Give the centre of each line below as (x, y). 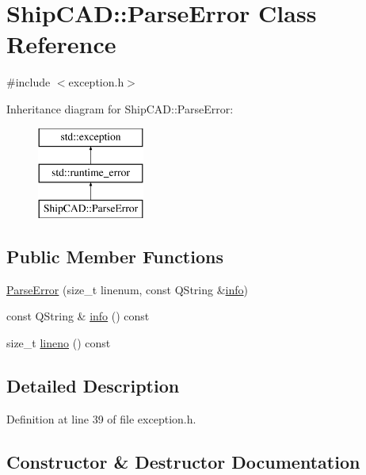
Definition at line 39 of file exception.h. (101, 418)
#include (29, 82)
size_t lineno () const (59, 342)
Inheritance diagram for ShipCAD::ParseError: (120, 108)
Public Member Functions (115, 256)
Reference (61, 44)
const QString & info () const (78, 316)
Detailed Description (93, 385)
